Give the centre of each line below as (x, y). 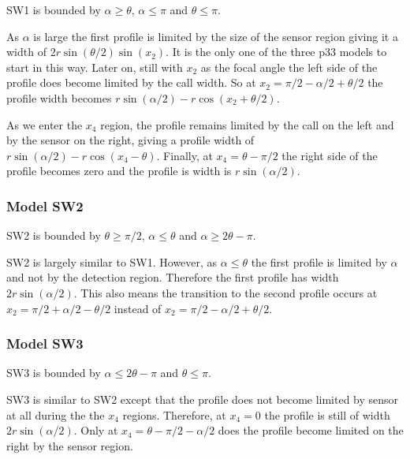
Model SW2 (45, 205)
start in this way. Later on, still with (95, 67)
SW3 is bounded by (54, 373)
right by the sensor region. (70, 445)
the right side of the (330, 155)
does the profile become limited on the (311, 430)
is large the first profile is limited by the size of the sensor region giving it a (216, 36)
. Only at (96, 430)
